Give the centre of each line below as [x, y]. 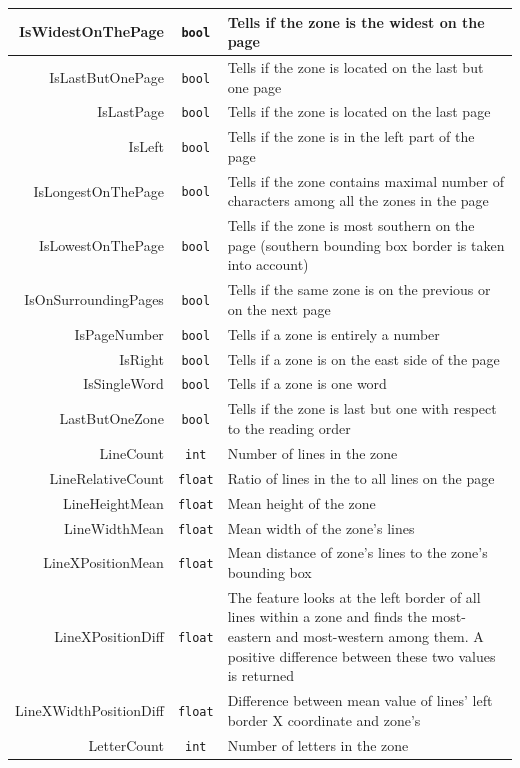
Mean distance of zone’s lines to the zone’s [357, 552]
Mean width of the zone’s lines [321, 527]
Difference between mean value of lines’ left [360, 700]
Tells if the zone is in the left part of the [351, 136]
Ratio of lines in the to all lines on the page [361, 477]
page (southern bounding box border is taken [366, 244]
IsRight [141, 358]
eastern [249, 636]
